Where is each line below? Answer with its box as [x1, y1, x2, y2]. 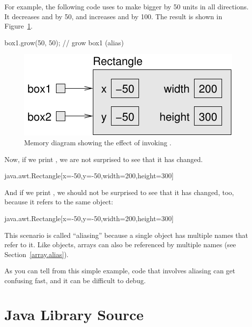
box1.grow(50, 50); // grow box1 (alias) [4, 37, 124, 47]
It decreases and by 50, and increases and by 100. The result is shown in [4, 11, 223, 21]
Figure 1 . [4, 21, 33, 31]
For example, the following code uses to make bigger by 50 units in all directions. [4, 1, 249, 11]
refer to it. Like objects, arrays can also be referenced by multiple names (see [4, 239, 236, 250]
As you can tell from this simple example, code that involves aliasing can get [4, 265, 235, 276]
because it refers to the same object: [4, 196, 113, 207]
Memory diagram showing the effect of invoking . [24, 137, 171, 147]
